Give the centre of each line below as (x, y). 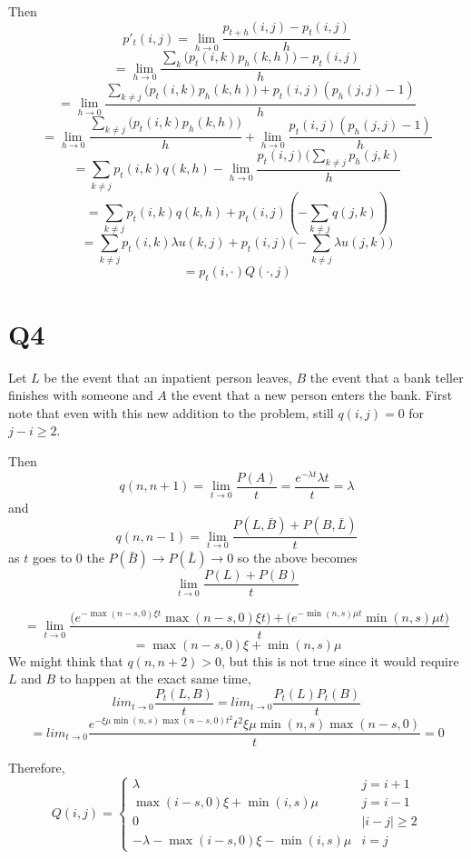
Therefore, (37, 767)
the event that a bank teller (387, 377)
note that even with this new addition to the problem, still (171, 412)
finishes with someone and (81, 395)
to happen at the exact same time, (155, 679)
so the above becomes (297, 558)
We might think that (66, 660)
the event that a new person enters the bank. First (312, 395)
